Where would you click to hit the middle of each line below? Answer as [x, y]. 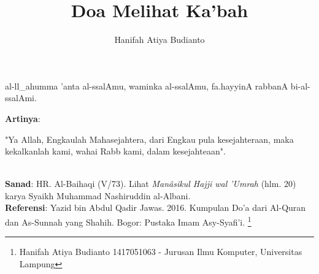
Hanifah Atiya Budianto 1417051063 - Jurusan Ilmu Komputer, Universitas [161, 252]
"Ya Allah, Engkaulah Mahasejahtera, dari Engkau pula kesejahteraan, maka [149, 139]
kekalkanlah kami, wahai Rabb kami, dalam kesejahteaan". [115, 151]
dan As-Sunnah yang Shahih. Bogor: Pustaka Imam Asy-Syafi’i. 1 [128, 221]
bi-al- [300, 86]
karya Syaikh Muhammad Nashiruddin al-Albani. [98, 195]
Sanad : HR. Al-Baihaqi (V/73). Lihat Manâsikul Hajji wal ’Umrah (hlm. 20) [151, 184]
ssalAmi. [21, 98]
